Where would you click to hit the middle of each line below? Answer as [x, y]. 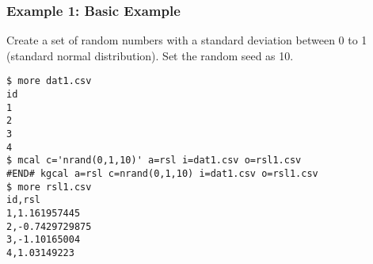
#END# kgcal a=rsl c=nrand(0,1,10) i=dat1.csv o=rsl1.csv [162, 174]
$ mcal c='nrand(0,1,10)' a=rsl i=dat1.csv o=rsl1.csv [154, 161]
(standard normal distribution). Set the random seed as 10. [150, 55]
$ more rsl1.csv [49, 187]
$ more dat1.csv [49, 81]
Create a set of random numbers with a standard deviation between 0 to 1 [187, 40]
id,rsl [23, 200]
